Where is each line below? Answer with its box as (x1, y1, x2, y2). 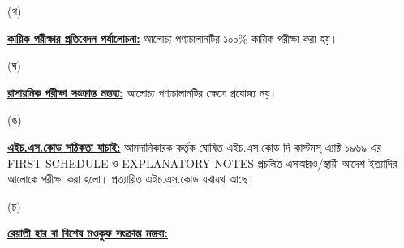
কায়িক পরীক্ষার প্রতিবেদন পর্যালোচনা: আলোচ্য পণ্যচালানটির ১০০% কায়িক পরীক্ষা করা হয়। (7, 29, 338, 46)
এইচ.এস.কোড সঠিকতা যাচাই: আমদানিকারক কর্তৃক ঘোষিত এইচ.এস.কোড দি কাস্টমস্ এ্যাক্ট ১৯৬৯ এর (7, 138, 381, 155)
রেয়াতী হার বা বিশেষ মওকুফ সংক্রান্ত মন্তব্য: (7, 224, 169, 242)
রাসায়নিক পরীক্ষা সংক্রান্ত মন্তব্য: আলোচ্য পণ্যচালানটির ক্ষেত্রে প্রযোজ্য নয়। (7, 83, 277, 100)
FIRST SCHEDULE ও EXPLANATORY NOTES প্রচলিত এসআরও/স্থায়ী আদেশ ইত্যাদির (7, 154, 398, 171)
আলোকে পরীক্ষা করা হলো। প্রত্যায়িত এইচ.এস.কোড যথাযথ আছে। (7, 170, 256, 187)
